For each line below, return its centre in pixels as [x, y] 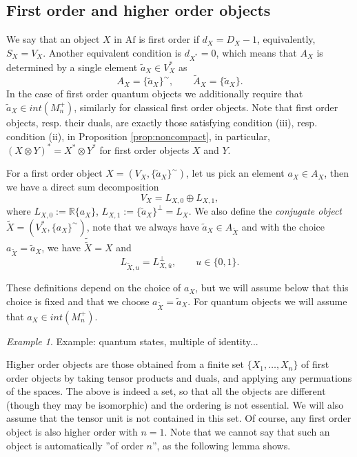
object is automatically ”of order [75, 445]
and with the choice [283, 226]
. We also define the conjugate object [265, 211]
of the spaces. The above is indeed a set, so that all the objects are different [166, 391]
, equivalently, [286, 39]
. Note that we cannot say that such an [247, 432]
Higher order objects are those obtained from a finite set [125, 364]
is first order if [169, 39]
